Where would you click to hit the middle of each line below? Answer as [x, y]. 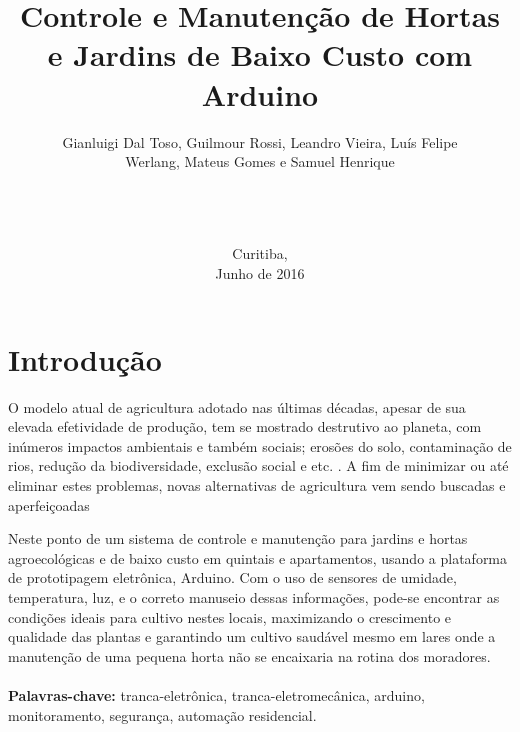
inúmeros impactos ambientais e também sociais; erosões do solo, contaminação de [260, 445]
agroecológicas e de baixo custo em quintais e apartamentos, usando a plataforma [258, 557]
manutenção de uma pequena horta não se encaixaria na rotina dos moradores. [249, 655]
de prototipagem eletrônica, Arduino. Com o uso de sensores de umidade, [232, 577]
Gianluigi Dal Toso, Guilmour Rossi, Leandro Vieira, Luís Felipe [260, 141]
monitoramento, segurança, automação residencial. [162, 714]
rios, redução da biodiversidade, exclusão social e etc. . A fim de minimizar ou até [258, 465]
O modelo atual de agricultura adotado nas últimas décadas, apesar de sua [237, 406]
